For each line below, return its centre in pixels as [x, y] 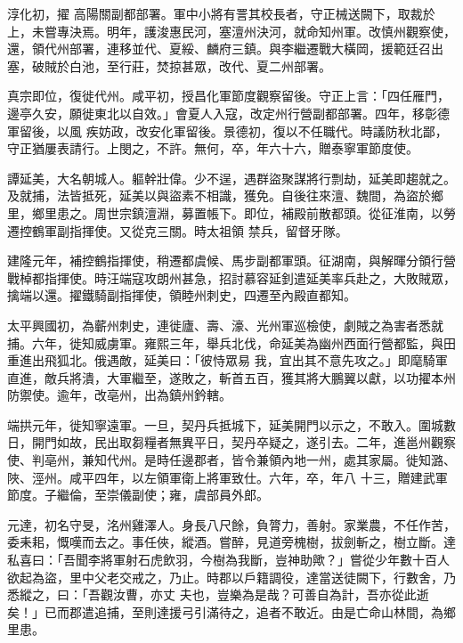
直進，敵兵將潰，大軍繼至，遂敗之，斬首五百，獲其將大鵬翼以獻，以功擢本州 [231, 377]
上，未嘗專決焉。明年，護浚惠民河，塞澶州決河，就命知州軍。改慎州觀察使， [231, 31]
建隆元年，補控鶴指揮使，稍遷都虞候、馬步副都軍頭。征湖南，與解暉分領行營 [231, 260]
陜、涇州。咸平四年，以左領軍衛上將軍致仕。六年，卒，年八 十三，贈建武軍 [227, 477]
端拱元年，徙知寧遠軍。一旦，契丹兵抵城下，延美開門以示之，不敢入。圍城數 [231, 424]
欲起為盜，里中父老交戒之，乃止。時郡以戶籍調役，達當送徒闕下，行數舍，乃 [231, 577]
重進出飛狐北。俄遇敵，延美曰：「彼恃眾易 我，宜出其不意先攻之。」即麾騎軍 [227, 360]
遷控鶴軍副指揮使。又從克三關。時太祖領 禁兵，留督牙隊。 [178, 230]
